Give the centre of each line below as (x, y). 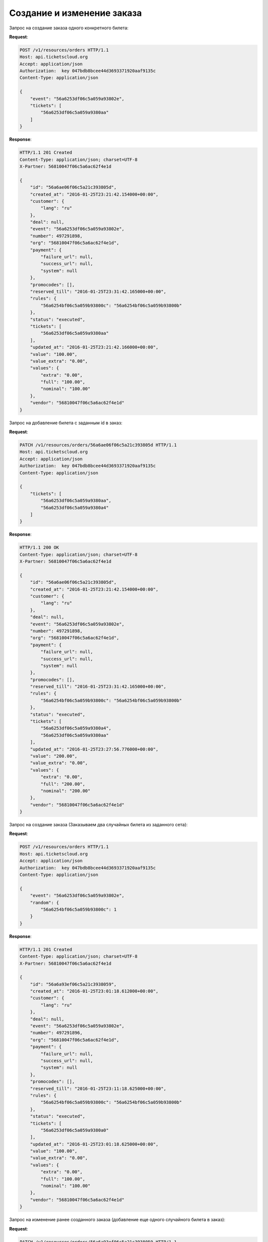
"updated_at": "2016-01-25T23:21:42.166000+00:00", (94, 347)
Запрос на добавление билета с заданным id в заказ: (66, 423)
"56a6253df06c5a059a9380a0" (75, 1130)
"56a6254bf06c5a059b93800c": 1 (78, 909)
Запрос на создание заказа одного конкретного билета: (69, 28)
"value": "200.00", (54, 756)
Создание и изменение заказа (76, 13)
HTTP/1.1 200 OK (39, 547)
